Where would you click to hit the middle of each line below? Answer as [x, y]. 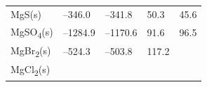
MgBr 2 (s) [31, 51]
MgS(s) [26, 14]
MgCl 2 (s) [31, 70]
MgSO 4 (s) [32, 32]
